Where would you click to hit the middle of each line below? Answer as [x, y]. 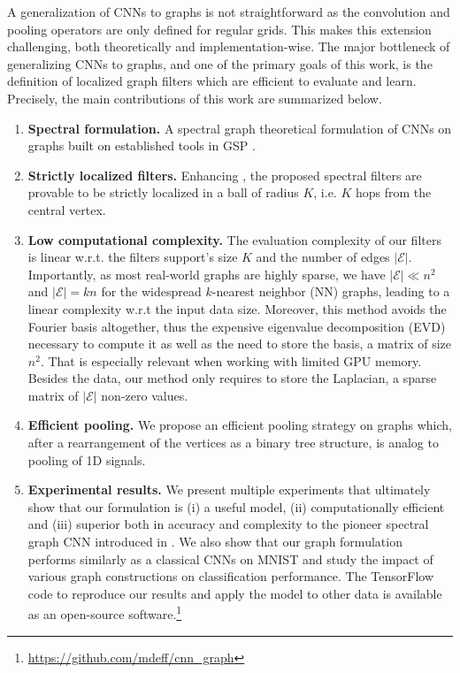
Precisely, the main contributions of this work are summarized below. [195, 98]
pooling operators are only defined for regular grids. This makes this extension [219, 29]
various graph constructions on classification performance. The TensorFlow [231, 576]
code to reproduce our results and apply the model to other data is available [235, 593]
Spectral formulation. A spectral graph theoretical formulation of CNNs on [240, 128]
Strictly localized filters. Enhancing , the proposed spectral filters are [225, 175]
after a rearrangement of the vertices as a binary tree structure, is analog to [233, 443]
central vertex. [67, 209]
